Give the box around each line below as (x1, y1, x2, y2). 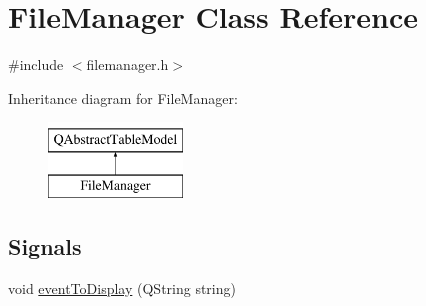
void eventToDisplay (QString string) (8, 277, 236, 298)
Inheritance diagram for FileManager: (8, 87, 238, 108)
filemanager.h (86, 54, 169, 75)
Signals (8, 230, 82, 261)
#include (8, 54, 64, 75)
